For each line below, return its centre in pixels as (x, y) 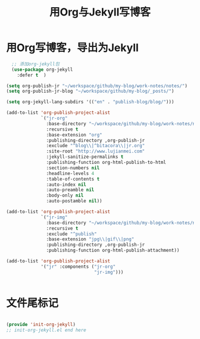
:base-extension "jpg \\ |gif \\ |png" (90, 239)
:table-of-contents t (73, 179)
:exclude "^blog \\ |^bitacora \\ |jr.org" (96, 146)
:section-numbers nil (73, 168)
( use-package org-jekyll (42, 69)
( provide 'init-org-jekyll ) (41, 324)
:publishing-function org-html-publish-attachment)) (113, 251)
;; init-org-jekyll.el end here (46, 330)
